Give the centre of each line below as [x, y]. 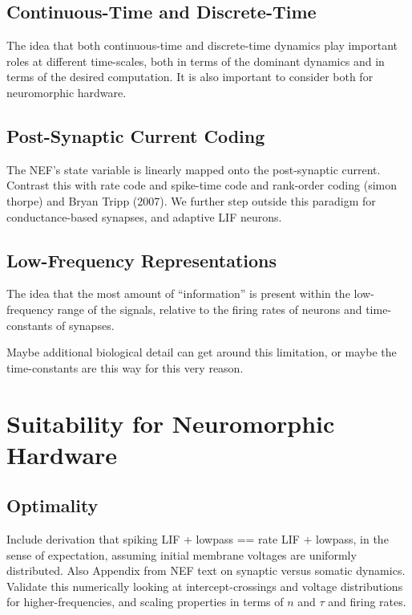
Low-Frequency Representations [142, 260]
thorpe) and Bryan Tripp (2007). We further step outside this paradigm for [191, 200]
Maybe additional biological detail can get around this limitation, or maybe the [202, 352]
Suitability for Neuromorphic [171, 423]
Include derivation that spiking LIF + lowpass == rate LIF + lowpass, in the [198, 539]
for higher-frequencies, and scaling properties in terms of [145, 602]
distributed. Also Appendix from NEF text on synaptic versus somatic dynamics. [206, 570]
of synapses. [85, 325]
